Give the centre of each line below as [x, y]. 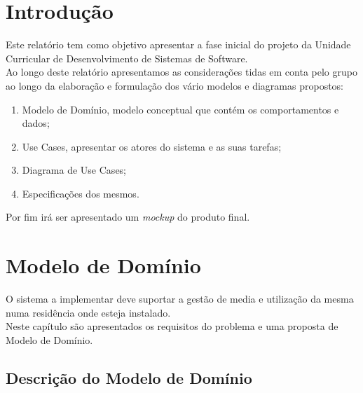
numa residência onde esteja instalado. [88, 312]
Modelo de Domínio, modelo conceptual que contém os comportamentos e [180, 109]
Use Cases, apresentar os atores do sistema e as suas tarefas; [152, 146]
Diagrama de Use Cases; [74, 170]
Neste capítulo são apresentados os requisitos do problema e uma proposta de [172, 326]
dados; [36, 123]
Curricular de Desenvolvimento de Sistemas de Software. [127, 58]
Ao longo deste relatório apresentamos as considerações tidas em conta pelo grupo [181, 72]
